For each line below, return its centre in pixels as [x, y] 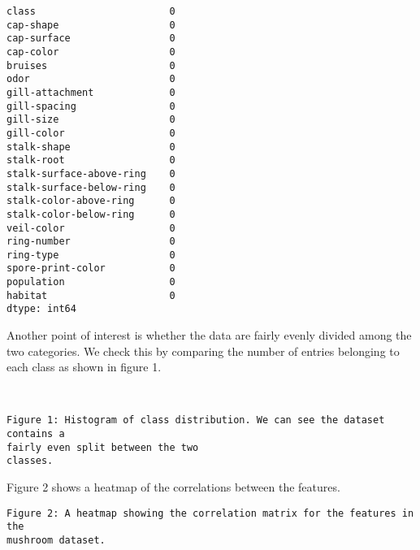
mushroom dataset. [56, 540]
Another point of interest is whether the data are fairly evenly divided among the [209, 335]
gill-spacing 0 [91, 106]
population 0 [91, 282]
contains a [36, 434]
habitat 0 [91, 295]
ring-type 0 [91, 255]
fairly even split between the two [103, 447]
